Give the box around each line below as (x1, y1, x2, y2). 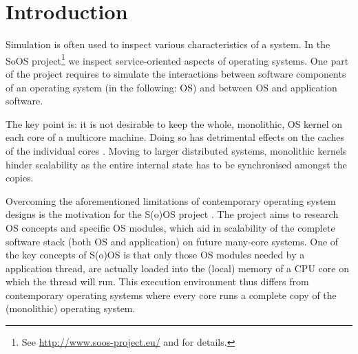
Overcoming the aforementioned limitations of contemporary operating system (6, 193, 336, 208)
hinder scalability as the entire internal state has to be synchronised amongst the (6, 157, 347, 171)
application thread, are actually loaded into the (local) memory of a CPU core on (6, 261, 349, 275)
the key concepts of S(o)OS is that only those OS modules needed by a (6, 247, 305, 262)
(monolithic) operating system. (6, 301, 136, 316)
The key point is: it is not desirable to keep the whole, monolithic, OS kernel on (6, 116, 343, 131)
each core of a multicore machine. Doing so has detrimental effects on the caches (6, 130, 345, 144)
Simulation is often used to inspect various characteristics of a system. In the (6, 37, 330, 52)
